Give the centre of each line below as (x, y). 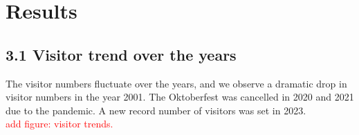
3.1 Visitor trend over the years (121, 54)
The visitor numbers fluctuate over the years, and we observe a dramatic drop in (176, 83)
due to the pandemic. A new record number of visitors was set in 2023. (156, 110)
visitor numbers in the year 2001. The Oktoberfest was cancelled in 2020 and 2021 (180, 97)
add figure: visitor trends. (59, 124)
